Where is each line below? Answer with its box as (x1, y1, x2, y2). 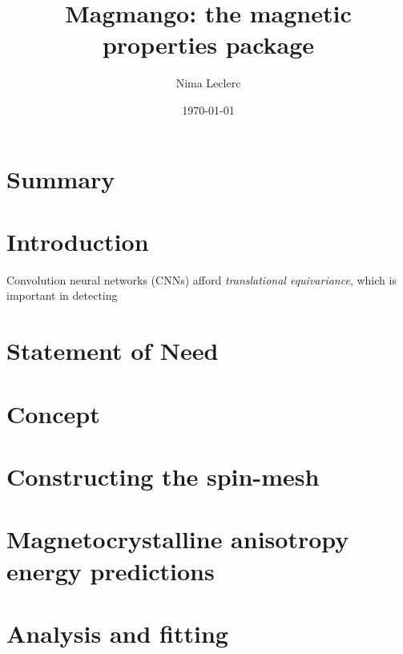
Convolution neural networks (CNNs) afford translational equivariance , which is (6, 271, 397, 288)
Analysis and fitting (6, 616, 228, 649)
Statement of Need (6, 334, 219, 367)
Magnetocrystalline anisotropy (6, 523, 349, 555)
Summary (6, 162, 115, 195)
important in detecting (6, 287, 118, 304)
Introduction (6, 224, 149, 257)
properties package (102, 28, 315, 61)
